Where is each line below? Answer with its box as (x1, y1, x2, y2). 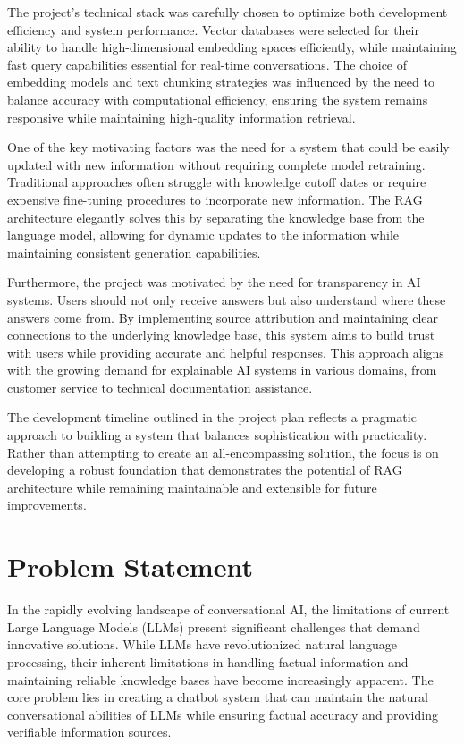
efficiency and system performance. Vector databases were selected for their (7, 20, 419, 38)
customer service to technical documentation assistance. (7, 377, 313, 396)
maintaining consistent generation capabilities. (7, 242, 261, 261)
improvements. (7, 495, 87, 514)
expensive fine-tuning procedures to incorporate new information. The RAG (7, 190, 423, 208)
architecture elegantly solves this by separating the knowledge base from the (7, 207, 425, 226)
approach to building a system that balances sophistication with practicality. (7, 426, 427, 444)
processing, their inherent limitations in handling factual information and (7, 652, 409, 671)
